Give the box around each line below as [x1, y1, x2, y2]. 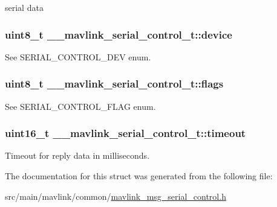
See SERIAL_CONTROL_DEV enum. [5, 50, 151, 63]
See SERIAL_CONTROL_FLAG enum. [5, 100, 156, 112]
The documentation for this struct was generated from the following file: [5, 170, 273, 182]
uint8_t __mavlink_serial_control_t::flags [5, 76, 224, 91]
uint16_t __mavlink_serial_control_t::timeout [5, 126, 246, 141]
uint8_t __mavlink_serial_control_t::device [5, 27, 232, 42]
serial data [5, 1, 44, 13]
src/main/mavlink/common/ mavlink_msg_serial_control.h [5, 189, 226, 202]
